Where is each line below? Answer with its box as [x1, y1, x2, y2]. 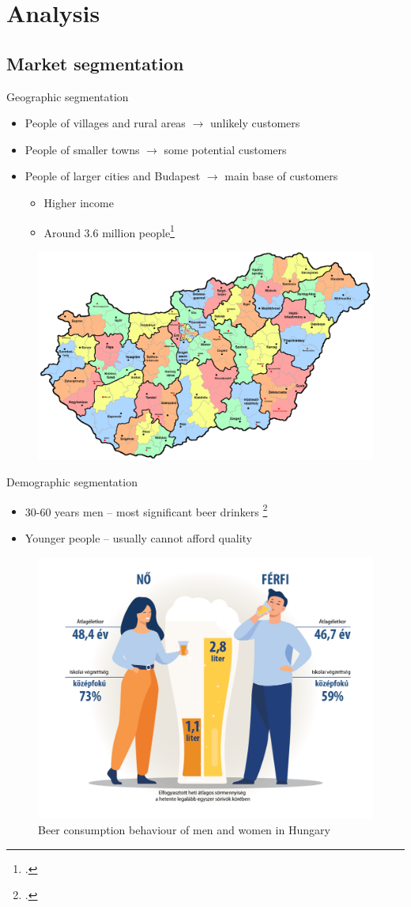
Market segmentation [6, 51, 184, 75]
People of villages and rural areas [25, 115, 186, 131]
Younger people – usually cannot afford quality [25, 529, 252, 546]
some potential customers [164, 141, 287, 157]
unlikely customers [209, 115, 300, 131]
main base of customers [224, 168, 338, 184]
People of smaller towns [25, 141, 140, 157]
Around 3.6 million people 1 [43, 221, 175, 240]
